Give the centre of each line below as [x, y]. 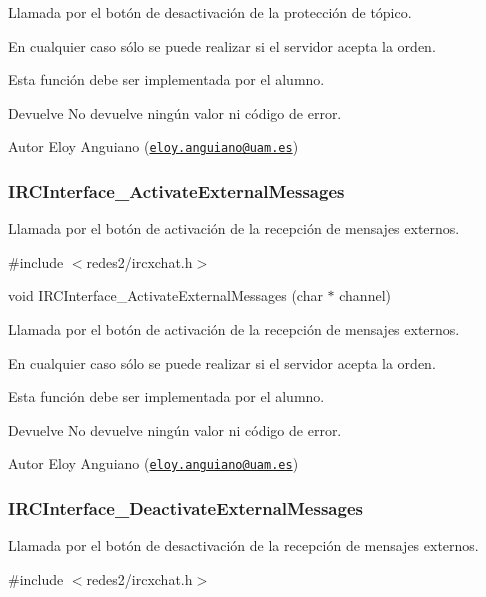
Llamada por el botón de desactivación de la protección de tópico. [210, 12]
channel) [365, 295]
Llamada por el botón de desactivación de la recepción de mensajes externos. [243, 545]
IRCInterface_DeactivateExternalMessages [185, 507]
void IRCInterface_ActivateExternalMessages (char [165, 295]
